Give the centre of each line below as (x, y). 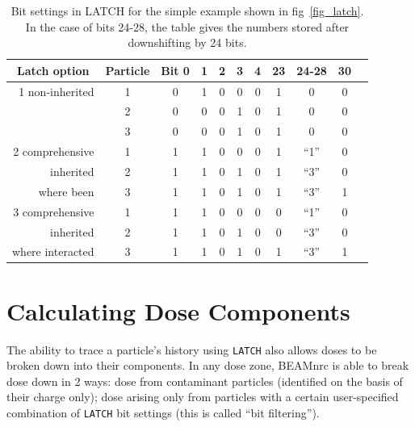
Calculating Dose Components (178, 310)
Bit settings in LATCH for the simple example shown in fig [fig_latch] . (187, 10)
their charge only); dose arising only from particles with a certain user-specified (203, 397)
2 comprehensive (54, 151)
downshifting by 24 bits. (187, 42)
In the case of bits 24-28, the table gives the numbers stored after (187, 26)
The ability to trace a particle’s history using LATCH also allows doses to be (192, 349)
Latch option (53, 70)
